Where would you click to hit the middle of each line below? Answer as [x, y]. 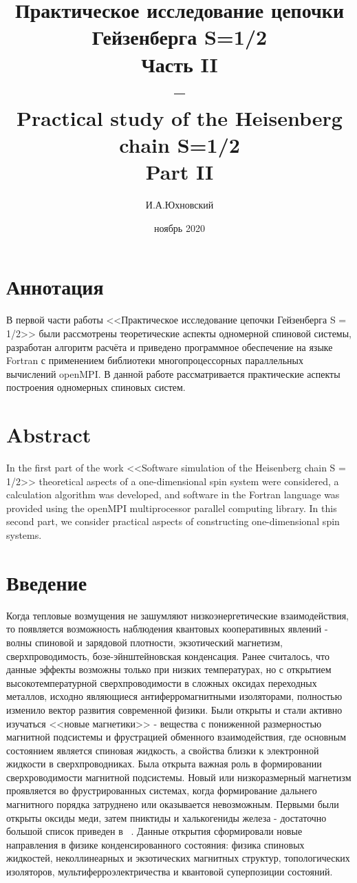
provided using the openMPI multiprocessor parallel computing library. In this [172, 508]
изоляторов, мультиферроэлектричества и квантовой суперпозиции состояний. [170, 872]
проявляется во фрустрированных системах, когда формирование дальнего [162, 790]
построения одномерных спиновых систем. [96, 387]
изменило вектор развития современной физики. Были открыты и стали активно [174, 709]
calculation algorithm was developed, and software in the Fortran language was [173, 494]
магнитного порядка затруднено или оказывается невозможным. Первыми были [173, 804]
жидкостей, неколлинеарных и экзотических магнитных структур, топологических [178, 858]
